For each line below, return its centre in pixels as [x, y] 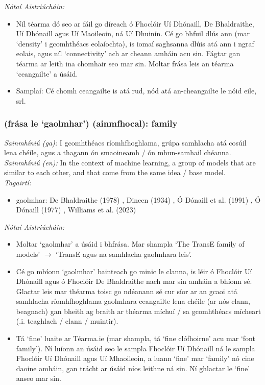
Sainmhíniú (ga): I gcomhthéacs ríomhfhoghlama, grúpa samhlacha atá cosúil [125, 142]
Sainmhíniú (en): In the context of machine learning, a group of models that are [130, 162]
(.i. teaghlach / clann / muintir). [67, 321]
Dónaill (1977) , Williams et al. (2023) [76, 210]
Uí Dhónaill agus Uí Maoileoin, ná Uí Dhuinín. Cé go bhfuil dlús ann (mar [133, 33]
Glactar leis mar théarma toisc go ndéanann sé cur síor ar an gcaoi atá [127, 291]
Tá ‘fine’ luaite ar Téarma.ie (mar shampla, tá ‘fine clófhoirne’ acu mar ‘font [136, 338]
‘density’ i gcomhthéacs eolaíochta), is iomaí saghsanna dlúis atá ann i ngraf [135, 43]
